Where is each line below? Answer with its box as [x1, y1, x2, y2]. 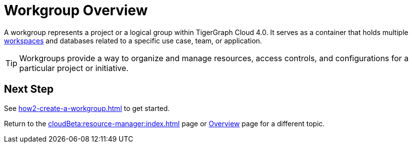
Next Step [4, 83, 54, 96]
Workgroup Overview [4, 2, 148, 19]
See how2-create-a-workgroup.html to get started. [4, 104, 170, 112]
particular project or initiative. [19, 63, 129, 73]
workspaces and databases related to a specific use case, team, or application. [4, 36, 262, 45]
